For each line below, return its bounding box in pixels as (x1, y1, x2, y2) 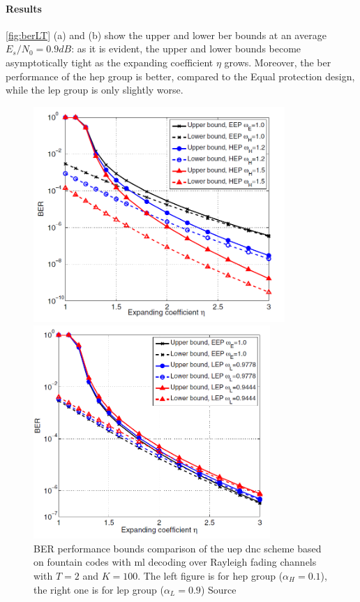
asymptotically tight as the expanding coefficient (6, 54, 213, 69)
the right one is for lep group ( (33, 582, 164, 596)
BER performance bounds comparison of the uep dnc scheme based (33, 541, 322, 555)
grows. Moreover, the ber (224, 54, 331, 69)
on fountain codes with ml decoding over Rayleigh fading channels (33, 555, 317, 569)
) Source (200, 582, 237, 596)
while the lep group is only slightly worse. (6, 82, 183, 97)
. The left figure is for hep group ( (137, 568, 283, 582)
